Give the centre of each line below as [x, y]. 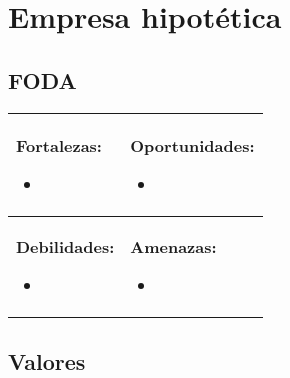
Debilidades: [65, 246]
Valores [47, 360]
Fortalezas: [59, 145]
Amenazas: [173, 246]
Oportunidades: [192, 145]
